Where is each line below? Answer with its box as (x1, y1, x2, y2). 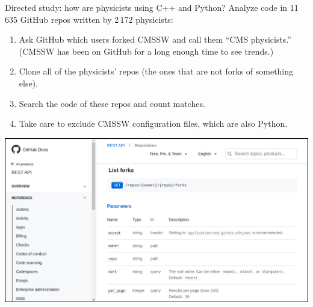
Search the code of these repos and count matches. (19, 97, 205, 109)
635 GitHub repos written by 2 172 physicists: (5, 13, 173, 25)
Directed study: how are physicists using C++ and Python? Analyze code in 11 (5, 1, 299, 13)
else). (19, 76, 38, 89)
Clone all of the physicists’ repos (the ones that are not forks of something (19, 65, 294, 78)
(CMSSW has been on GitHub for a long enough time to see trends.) (19, 44, 274, 57)
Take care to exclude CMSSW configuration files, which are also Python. (19, 117, 288, 130)
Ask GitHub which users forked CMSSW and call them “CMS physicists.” (19, 33, 291, 46)
